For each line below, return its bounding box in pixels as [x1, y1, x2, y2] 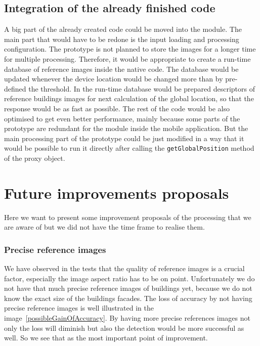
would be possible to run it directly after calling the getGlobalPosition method [4, 143, 254, 153]
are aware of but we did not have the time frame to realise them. [4, 222, 205, 232]
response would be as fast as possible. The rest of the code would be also [4, 103, 230, 113]
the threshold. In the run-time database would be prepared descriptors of [28, 83, 255, 94]
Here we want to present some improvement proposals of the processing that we [4, 211, 251, 222]
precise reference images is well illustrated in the [4, 302, 154, 313]
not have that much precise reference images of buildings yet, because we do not [4, 283, 252, 293]
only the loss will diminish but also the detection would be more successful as [4, 322, 244, 333]
